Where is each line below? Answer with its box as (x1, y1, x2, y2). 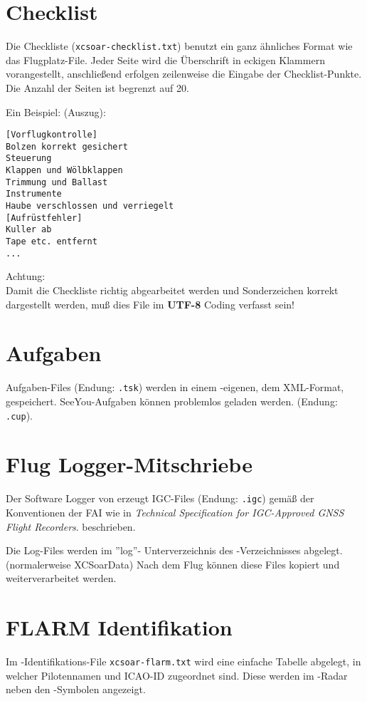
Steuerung (6, 153, 52, 164)
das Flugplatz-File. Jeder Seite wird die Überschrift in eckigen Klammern (6, 52, 325, 67)
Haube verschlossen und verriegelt (6, 201, 174, 212)
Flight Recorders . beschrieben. (6, 519, 136, 534)
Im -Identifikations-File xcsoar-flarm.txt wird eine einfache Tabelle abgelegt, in (6, 654, 361, 669)
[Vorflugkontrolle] (6, 130, 97, 140)
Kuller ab (6, 224, 52, 235)
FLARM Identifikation (6, 613, 233, 642)
